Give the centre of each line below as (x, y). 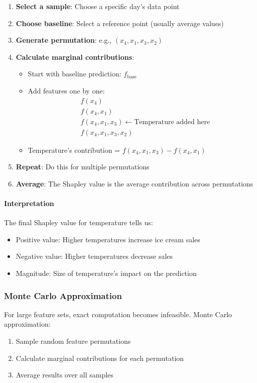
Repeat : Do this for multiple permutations (83, 167)
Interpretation (29, 203)
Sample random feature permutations (73, 341)
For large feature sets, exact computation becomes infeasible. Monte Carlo (118, 314)
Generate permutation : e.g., (64, 40)
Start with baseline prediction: (75, 74)
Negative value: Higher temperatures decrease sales (94, 256)
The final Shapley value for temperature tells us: (79, 222)
